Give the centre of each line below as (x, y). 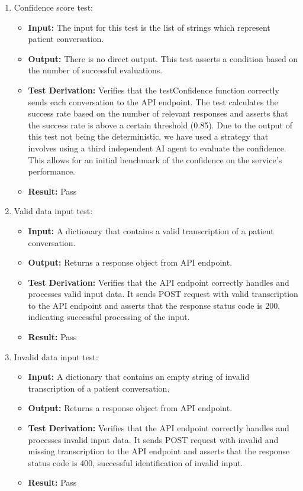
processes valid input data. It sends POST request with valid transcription (163, 294)
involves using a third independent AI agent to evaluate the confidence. (157, 148)
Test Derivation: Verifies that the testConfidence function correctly (154, 90)
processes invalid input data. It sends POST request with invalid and (153, 439)
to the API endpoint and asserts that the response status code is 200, (154, 305)
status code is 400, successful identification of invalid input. (136, 462)
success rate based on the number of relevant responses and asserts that (158, 113)
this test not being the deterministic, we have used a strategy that (148, 136)
